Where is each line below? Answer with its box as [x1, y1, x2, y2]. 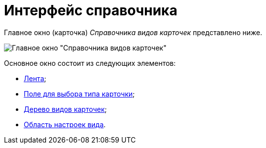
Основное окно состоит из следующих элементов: [4, 58, 176, 67]
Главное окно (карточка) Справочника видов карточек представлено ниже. [4, 28, 263, 37]
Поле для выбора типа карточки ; [24, 89, 135, 98]
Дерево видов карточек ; [24, 104, 107, 113]
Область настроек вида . [24, 120, 106, 129]
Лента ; [24, 74, 46, 83]
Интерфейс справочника [4, 2, 177, 19]
